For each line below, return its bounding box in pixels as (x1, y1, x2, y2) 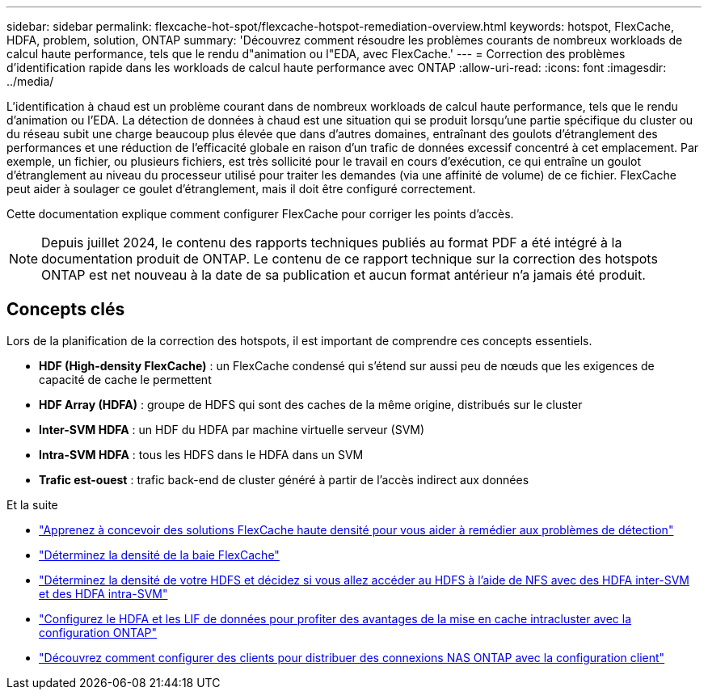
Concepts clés (6, 299, 125, 320)
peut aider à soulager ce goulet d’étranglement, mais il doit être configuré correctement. (6, 182, 476, 196)
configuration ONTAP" (39, 625, 158, 639)
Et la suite (6, 497, 58, 512)
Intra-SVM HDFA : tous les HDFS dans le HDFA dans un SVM (39, 447, 364, 462)
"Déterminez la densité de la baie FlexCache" (39, 547, 280, 562)
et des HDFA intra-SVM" (39, 586, 168, 601)
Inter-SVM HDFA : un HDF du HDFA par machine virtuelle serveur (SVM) (39, 422, 425, 437)
